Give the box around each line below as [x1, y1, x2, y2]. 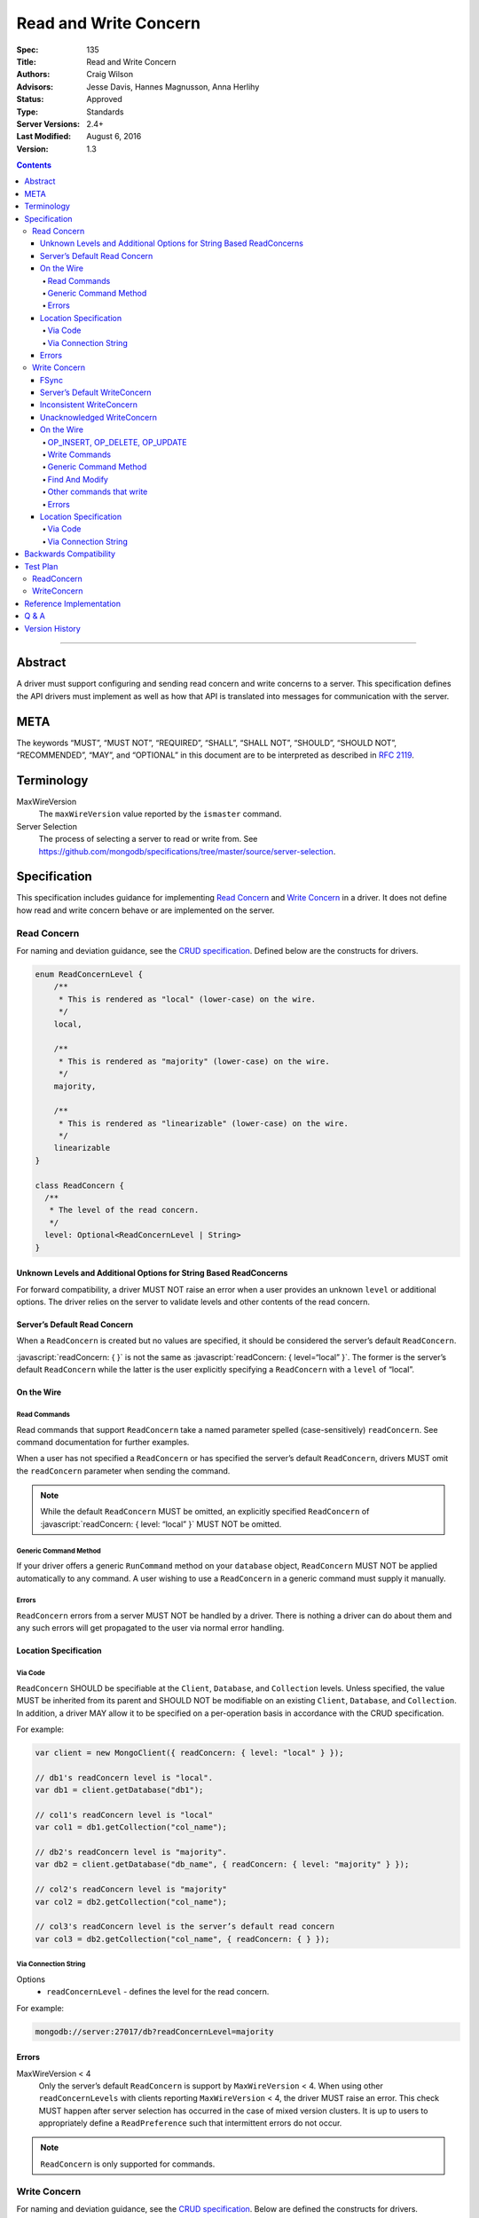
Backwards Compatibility [24, 548, 115, 559]
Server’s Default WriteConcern [40, 387, 152, 398]
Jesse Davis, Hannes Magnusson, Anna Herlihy [86, 81, 260, 92]
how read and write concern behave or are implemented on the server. [16, 905, 275, 916]
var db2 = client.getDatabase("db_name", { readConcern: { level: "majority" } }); [35, 1860, 410, 1869]
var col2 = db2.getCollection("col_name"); [35, 1897, 228, 1907]
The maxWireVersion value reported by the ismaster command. [38, 808, 282, 820]
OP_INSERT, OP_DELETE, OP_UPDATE [47, 437, 187, 447]
